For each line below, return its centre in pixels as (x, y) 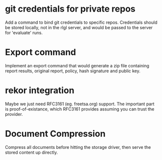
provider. (14, 114)
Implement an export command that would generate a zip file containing (77, 65)
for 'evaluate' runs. (24, 32)
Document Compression (55, 134)
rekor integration (40, 90)
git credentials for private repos (70, 9)
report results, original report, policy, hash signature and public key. (73, 71)
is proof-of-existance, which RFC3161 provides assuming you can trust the (80, 109)
